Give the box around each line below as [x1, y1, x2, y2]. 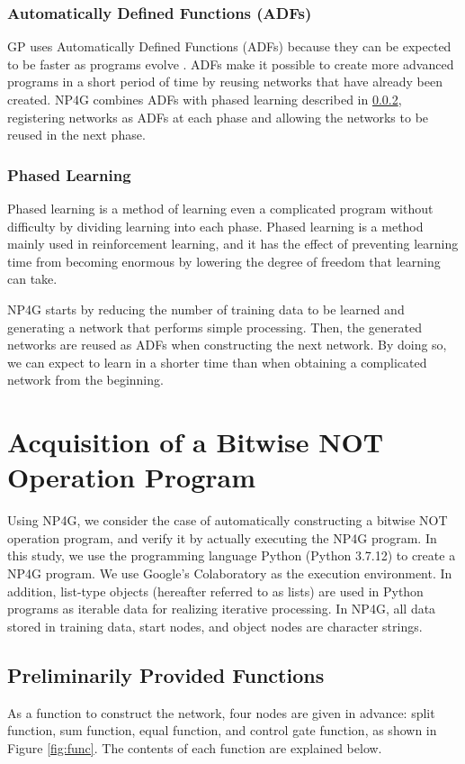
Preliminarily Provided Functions [7, 660, 325, 688]
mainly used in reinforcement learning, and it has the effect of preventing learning [7, 234, 459, 253]
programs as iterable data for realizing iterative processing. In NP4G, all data [7, 599, 436, 618]
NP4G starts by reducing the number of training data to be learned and [7, 299, 405, 318]
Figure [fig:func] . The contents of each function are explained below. [7, 738, 382, 757]
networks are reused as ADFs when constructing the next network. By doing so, [7, 335, 447, 354]
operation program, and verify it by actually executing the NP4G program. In [7, 528, 437, 547]
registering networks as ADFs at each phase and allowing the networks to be [7, 107, 429, 126]
